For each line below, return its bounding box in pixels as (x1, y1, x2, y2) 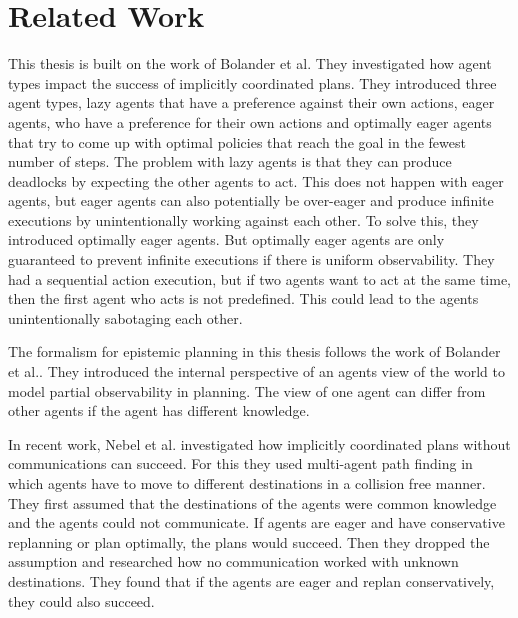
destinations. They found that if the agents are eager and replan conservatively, (8, 570, 495, 591)
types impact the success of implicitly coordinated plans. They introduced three (8, 72, 497, 93)
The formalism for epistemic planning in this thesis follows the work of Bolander (8, 341, 501, 362)
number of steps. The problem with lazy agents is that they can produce (8, 151, 452, 172)
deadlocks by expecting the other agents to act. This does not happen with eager (8, 170, 504, 191)
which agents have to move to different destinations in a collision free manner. (8, 473, 486, 493)
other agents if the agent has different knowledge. (8, 400, 310, 421)
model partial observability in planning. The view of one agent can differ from (8, 380, 486, 401)
